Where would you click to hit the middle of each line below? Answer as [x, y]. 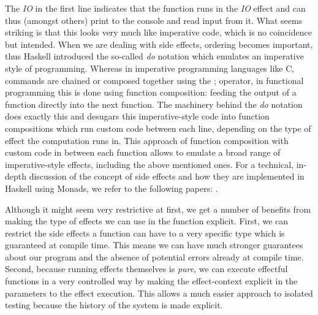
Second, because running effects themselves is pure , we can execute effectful [146, 269]
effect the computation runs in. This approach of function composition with [147, 140]
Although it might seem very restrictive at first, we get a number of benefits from [158, 209]
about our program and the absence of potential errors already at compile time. [154, 256]
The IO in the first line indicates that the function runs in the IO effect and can [155, 8]
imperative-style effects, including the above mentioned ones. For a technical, [150, 164]
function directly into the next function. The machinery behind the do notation [154, 104]
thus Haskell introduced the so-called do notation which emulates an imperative [154, 56]
